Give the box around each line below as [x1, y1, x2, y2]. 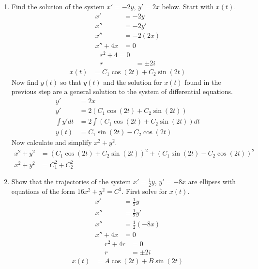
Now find [11, 77, 39, 87]
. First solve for [121, 186, 167, 196]
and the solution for [103, 77, 162, 87]
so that [60, 77, 81, 87]
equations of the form [11, 186, 75, 196]
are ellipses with [188, 176, 236, 187]
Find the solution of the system [11, 1, 105, 11]
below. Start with [162, 1, 214, 11]
